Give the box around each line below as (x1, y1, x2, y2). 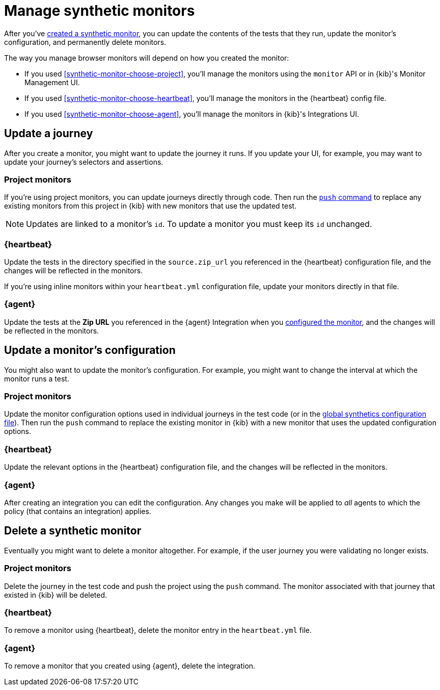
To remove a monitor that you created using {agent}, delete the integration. (4, 661, 256, 671)
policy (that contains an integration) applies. (4, 506, 151, 516)
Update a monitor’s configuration (4, 344, 176, 357)
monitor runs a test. (4, 374, 69, 383)
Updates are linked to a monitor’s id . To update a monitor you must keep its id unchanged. (26, 219, 372, 229)
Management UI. (24, 78, 80, 87)
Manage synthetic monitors (4, 2, 195, 19)
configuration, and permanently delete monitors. (4, 37, 167, 46)
